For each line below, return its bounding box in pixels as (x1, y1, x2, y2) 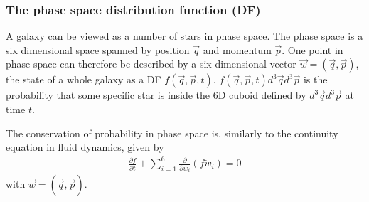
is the (303, 72, 328, 87)
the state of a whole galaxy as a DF (6, 72, 161, 87)
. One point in (282, 42, 343, 57)
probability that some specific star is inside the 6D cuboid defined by (6, 87, 306, 102)
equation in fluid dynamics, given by (6, 139, 164, 154)
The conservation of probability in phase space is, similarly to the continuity (6, 125, 338, 140)
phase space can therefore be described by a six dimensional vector (6, 56, 296, 71)
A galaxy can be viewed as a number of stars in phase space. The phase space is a (6, 28, 363, 43)
